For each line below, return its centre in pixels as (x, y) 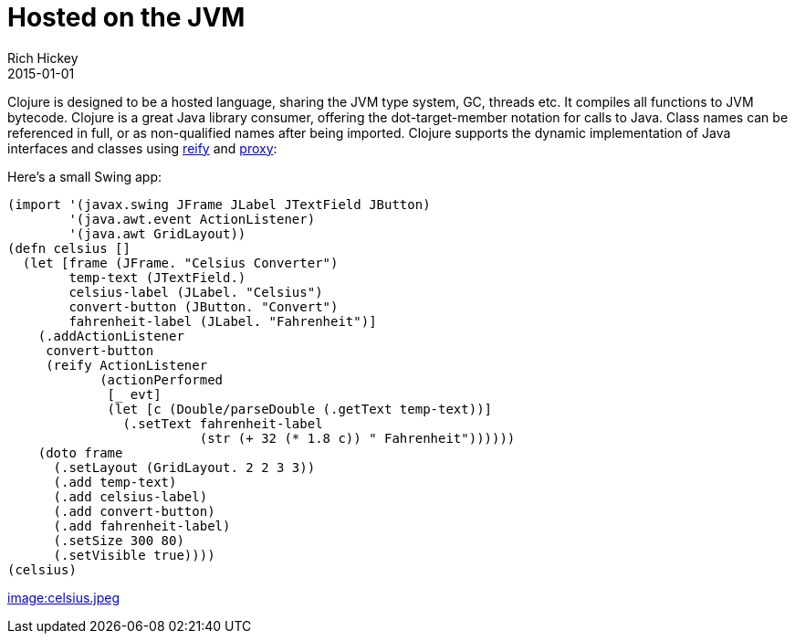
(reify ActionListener (127, 365)
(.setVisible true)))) (134, 555)
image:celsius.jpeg (64, 597)
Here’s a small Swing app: (85, 176)
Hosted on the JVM (126, 17)
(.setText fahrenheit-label (223, 423)
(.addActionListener (111, 336)
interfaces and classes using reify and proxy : (142, 148)
